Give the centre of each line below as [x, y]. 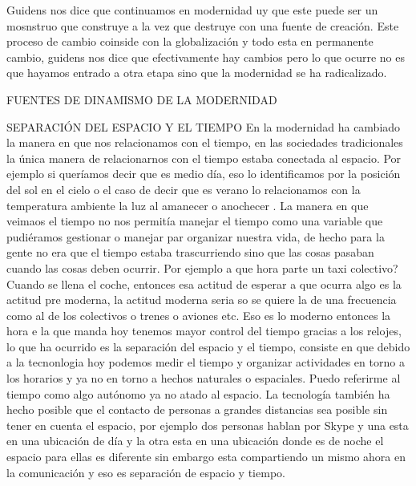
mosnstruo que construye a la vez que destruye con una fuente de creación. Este [203, 25]
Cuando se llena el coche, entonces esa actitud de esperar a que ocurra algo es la [204, 283]
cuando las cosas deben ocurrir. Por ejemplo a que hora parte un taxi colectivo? [202, 267]
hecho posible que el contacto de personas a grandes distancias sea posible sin [197, 409]
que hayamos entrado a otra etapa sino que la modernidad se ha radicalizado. [197, 73]
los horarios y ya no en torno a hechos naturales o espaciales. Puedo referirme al [204, 378]
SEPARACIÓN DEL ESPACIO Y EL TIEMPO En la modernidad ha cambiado [204, 126]
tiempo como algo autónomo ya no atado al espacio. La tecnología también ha [198, 393]
